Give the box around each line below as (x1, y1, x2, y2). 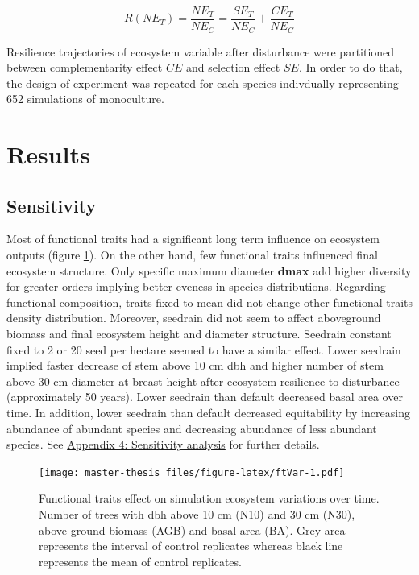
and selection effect (185, 59, 280, 76)
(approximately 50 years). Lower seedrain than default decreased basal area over (6, 388, 403, 405)
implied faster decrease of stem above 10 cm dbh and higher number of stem (6, 357, 384, 374)
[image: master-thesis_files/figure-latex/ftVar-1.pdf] (39, 466, 345, 478)
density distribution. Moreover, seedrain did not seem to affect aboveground (6, 309, 381, 326)
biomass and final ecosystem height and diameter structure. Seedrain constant (6, 325, 392, 342)
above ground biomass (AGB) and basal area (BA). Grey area (39, 521, 346, 538)
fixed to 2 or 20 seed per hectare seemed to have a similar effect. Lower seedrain (6, 341, 401, 358)
